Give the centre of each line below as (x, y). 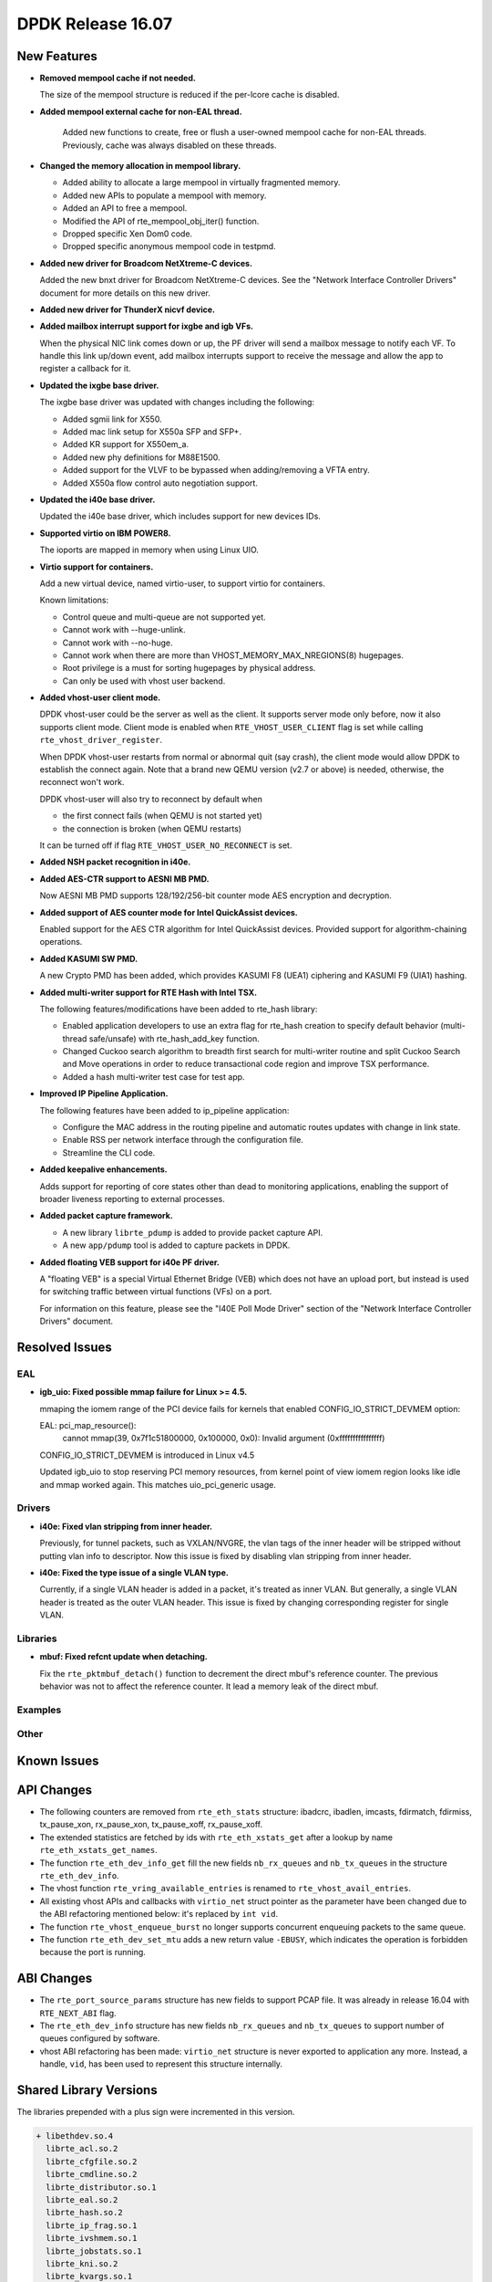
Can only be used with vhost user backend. (144, 681)
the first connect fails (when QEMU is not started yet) (163, 816)
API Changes (55, 1790)
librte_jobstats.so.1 (94, 2251)
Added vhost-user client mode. (100, 697)
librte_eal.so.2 (82, 2200)
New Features (57, 56)
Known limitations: (74, 600)
